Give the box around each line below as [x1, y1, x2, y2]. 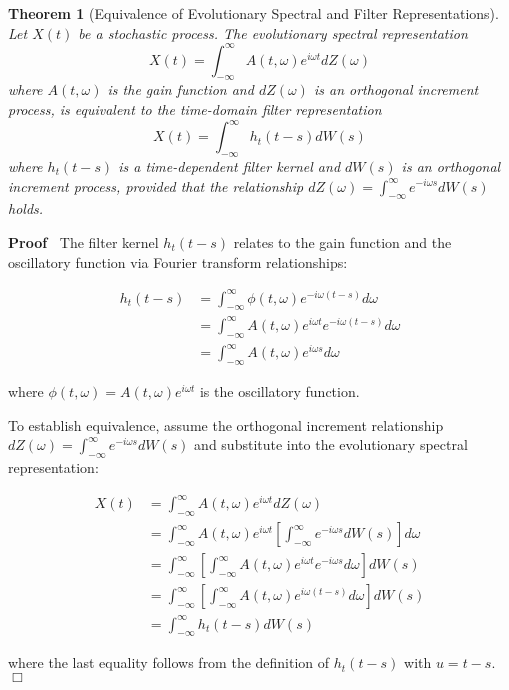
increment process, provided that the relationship [8, 175, 304, 196]
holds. [8, 198, 44, 219]
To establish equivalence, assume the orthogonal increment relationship [8, 414, 444, 435]
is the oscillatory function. [199, 381, 360, 402]
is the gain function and [107, 79, 254, 100]
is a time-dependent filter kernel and [118, 155, 341, 176]
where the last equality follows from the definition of [8, 652, 330, 673]
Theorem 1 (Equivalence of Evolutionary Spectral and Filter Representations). [8, 3, 499, 23]
